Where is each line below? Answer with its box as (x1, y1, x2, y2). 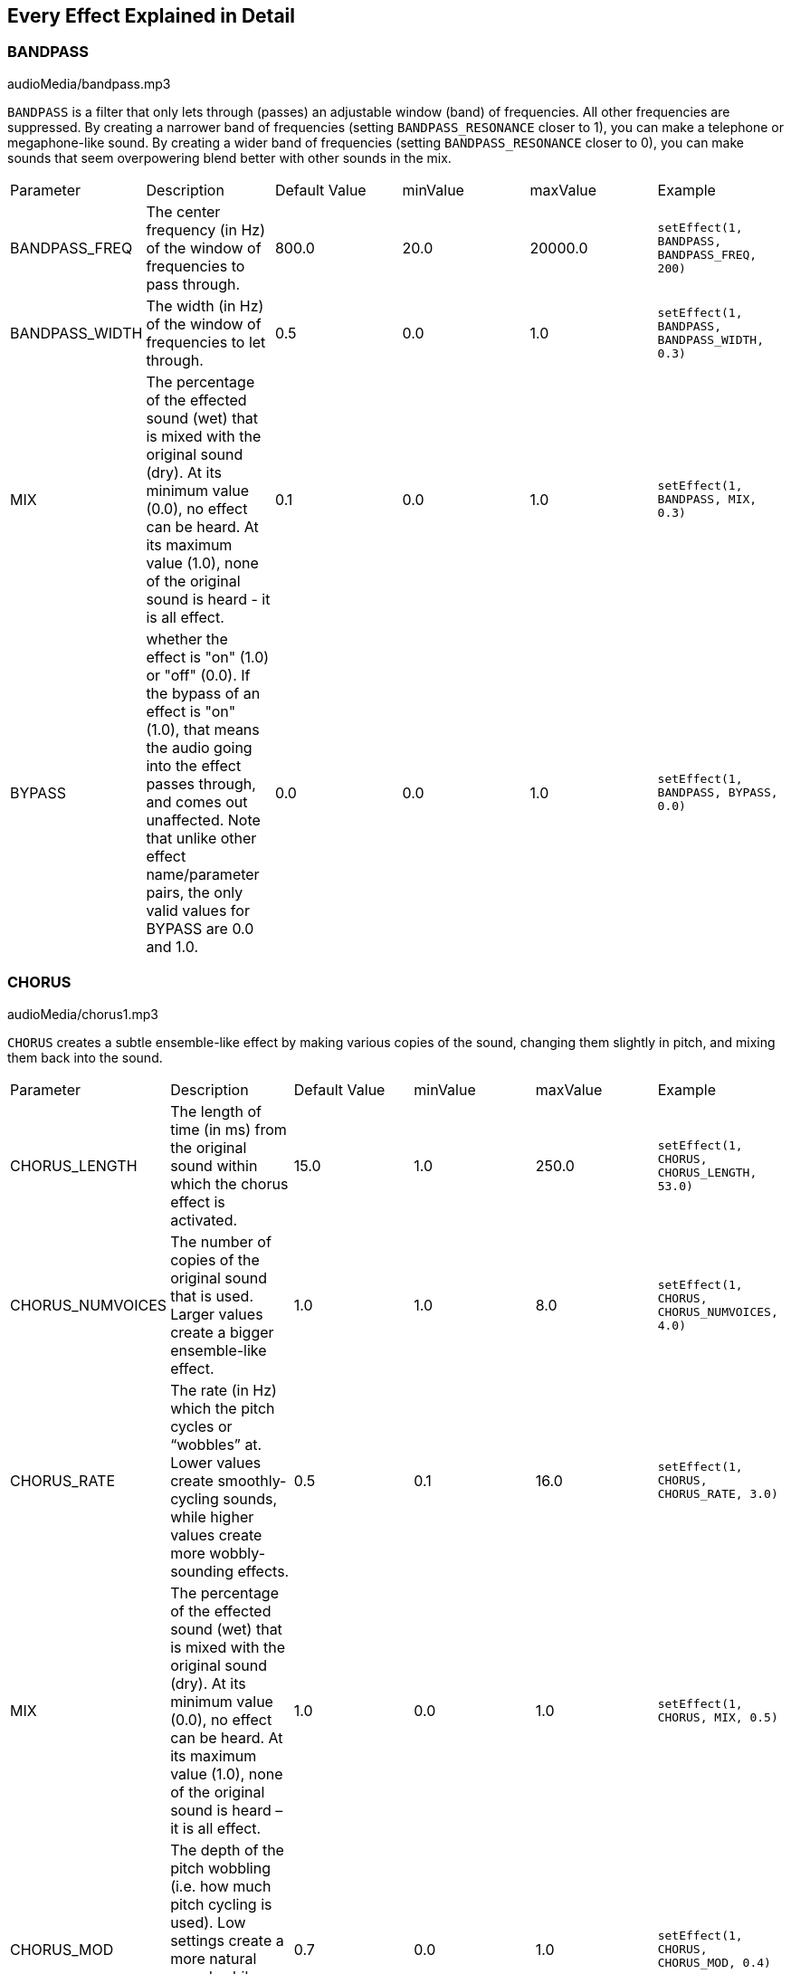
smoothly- (217, 1471, 287, 1490)
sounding (170, 1561, 234, 1580)
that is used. (170, 1286, 254, 1305)
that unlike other (146, 828, 257, 847)
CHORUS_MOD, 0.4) (657, 1956, 771, 1970)
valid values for (146, 901, 250, 920)
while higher (170, 1507, 254, 1526)
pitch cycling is (170, 1894, 272, 1913)
